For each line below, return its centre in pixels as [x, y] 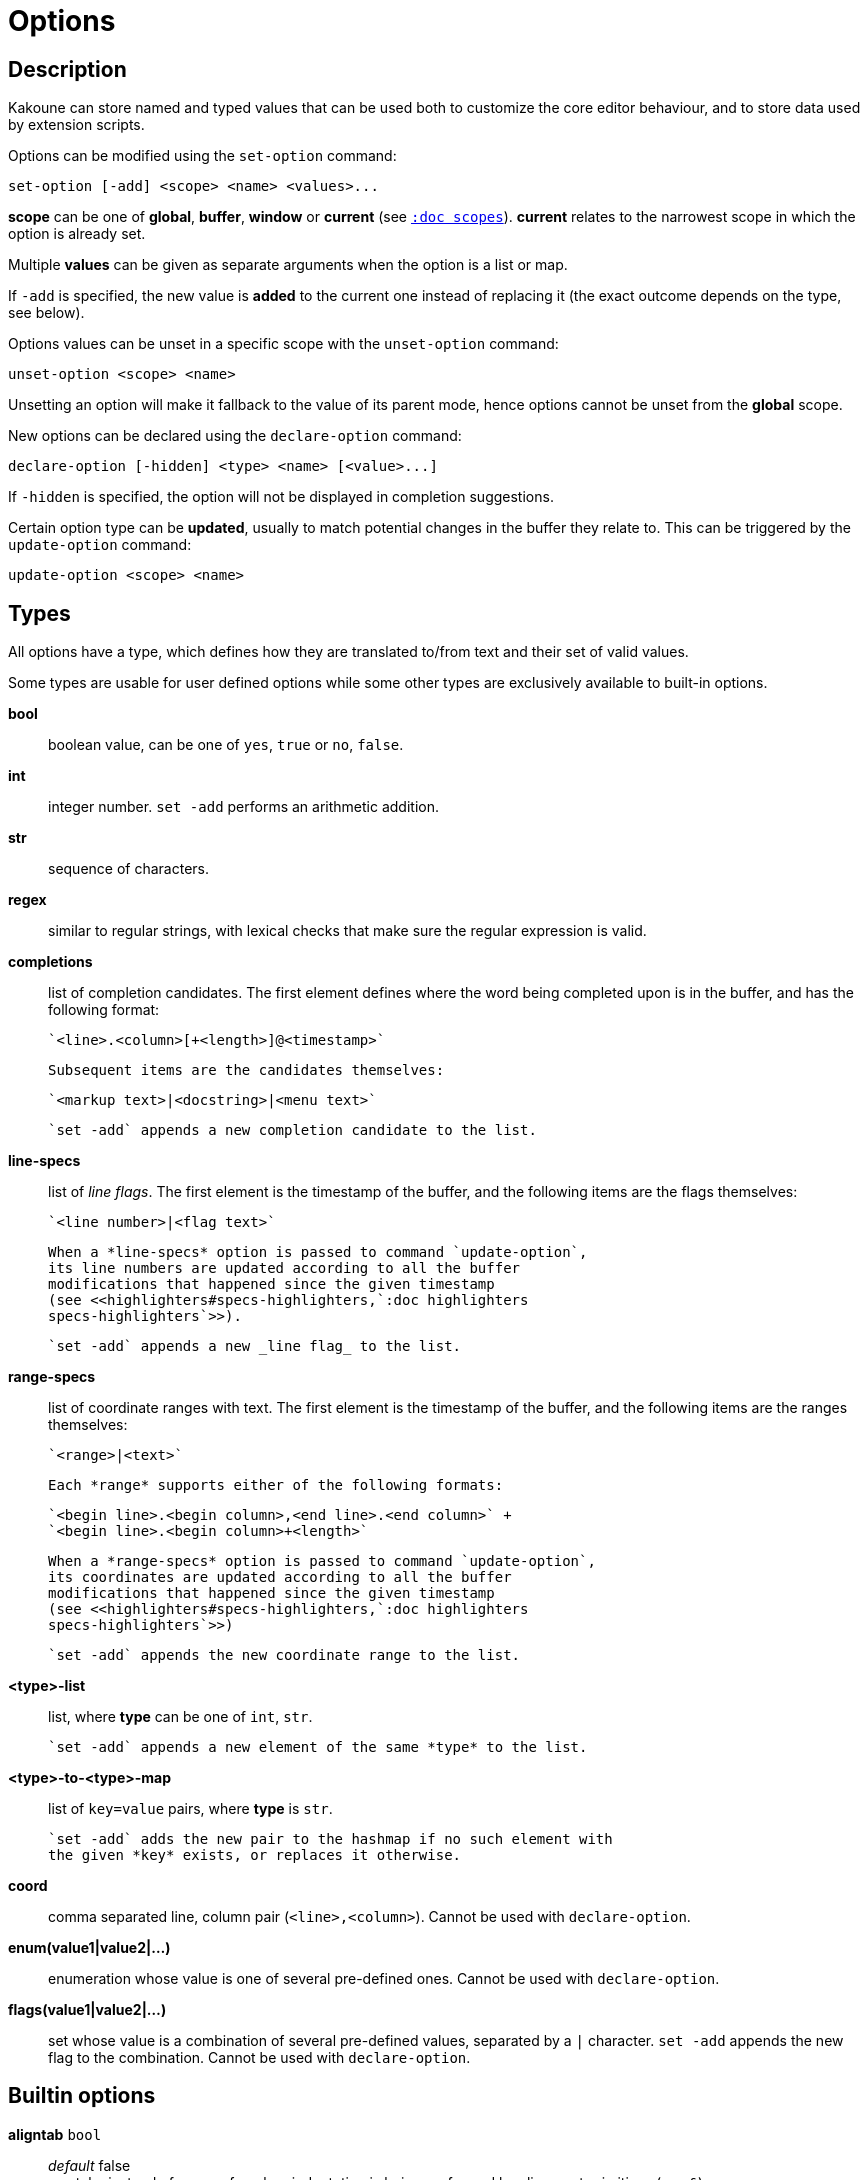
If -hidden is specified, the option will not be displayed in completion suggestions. [281, 497]
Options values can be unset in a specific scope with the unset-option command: [283, 344]
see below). [46, 313]
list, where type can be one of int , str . [180, 1717]
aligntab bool [55, 2134]
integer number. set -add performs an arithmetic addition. [243, 807]
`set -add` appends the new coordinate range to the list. [284, 1655]
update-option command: [100, 545]
